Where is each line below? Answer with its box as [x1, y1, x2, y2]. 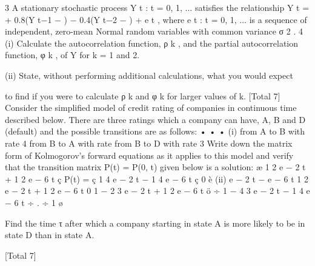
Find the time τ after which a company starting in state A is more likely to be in [5, 216, 305, 229]
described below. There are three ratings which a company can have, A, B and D [5, 113, 306, 125]
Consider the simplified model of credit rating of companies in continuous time [5, 101, 297, 114]
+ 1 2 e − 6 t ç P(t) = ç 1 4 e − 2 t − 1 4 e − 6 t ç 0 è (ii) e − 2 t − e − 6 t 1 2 [5, 172, 308, 185]
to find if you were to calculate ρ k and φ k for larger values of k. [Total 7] [5, 89, 280, 102]
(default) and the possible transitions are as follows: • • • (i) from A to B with [5, 125, 305, 138]
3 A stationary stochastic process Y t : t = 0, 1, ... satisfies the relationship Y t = [5, 1, 310, 13]
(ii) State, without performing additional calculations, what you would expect [5, 68, 293, 81]
